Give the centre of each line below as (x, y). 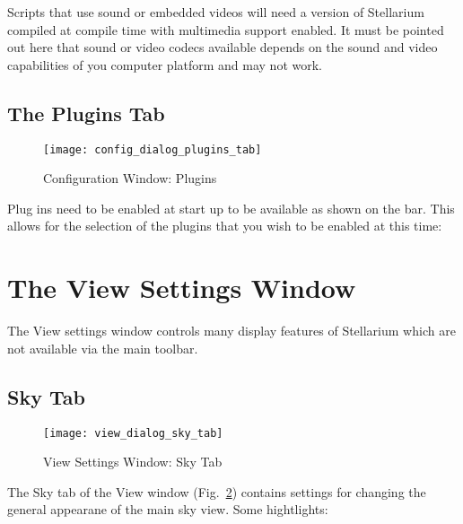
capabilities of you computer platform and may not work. (165, 64)
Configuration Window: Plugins (130, 178)
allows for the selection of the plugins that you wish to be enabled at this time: (225, 226)
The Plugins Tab (86, 113)
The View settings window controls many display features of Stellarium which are (231, 331)
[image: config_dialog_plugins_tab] (153, 149)
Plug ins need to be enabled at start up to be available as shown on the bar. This (231, 208)
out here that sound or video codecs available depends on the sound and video (223, 47)
